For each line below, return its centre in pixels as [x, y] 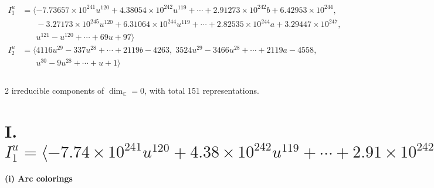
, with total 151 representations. [202, 90]
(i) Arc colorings [39, 178]
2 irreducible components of [55, 90]
